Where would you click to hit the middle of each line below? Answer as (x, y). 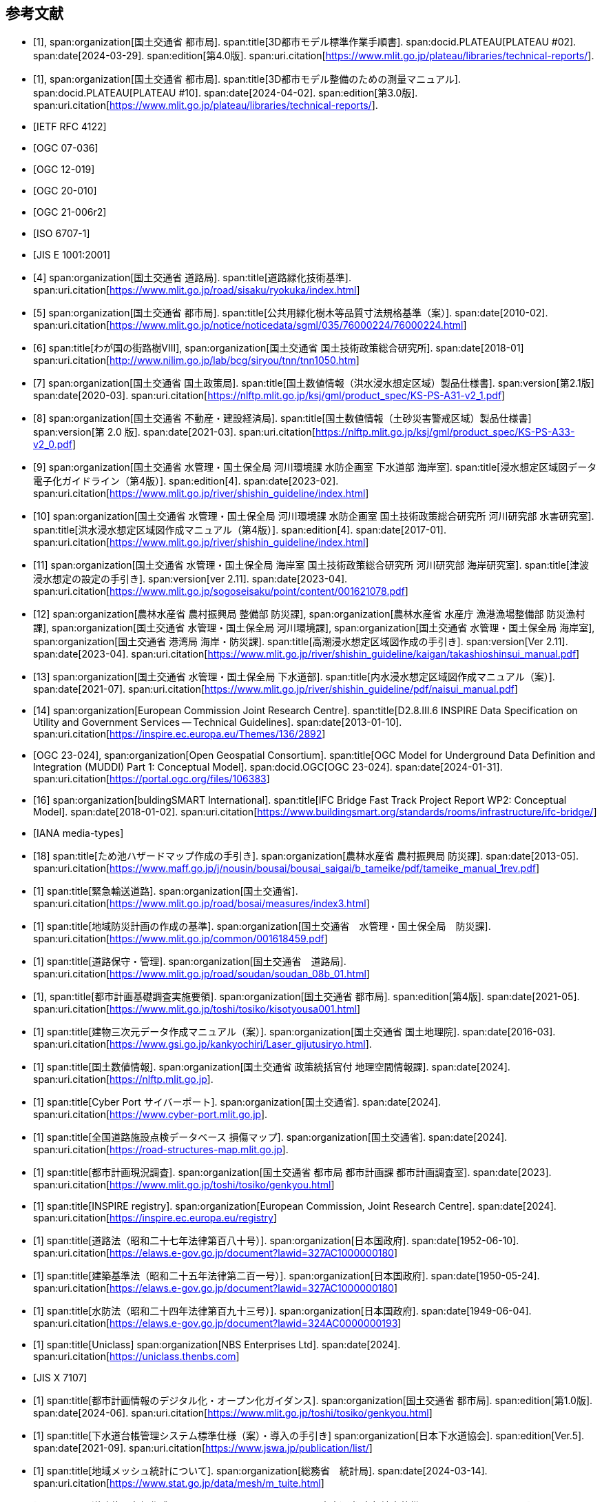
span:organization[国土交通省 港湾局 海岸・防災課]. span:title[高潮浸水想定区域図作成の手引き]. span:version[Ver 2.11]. (301, 642)
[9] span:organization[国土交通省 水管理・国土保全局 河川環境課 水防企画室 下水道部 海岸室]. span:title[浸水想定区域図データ (315, 467)
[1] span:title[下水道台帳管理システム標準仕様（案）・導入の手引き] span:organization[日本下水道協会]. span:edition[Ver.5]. (309, 1436)
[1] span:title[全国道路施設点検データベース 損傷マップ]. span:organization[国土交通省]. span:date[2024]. (270, 1137)
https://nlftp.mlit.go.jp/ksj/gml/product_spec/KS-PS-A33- (445, 432)
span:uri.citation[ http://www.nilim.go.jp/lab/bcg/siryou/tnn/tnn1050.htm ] (196, 361)
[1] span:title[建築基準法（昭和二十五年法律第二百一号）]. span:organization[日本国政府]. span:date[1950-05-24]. (287, 1276)
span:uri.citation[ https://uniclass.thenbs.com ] (136, 1357)
